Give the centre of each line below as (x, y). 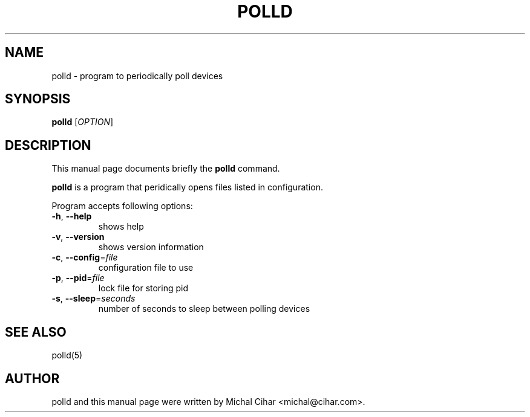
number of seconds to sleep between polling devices (204, 309)
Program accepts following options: (122, 206)
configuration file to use (146, 268)
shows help (121, 227)
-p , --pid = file (78, 278)
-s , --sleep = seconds (93, 299)
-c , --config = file (85, 257)
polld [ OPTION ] (83, 122)
